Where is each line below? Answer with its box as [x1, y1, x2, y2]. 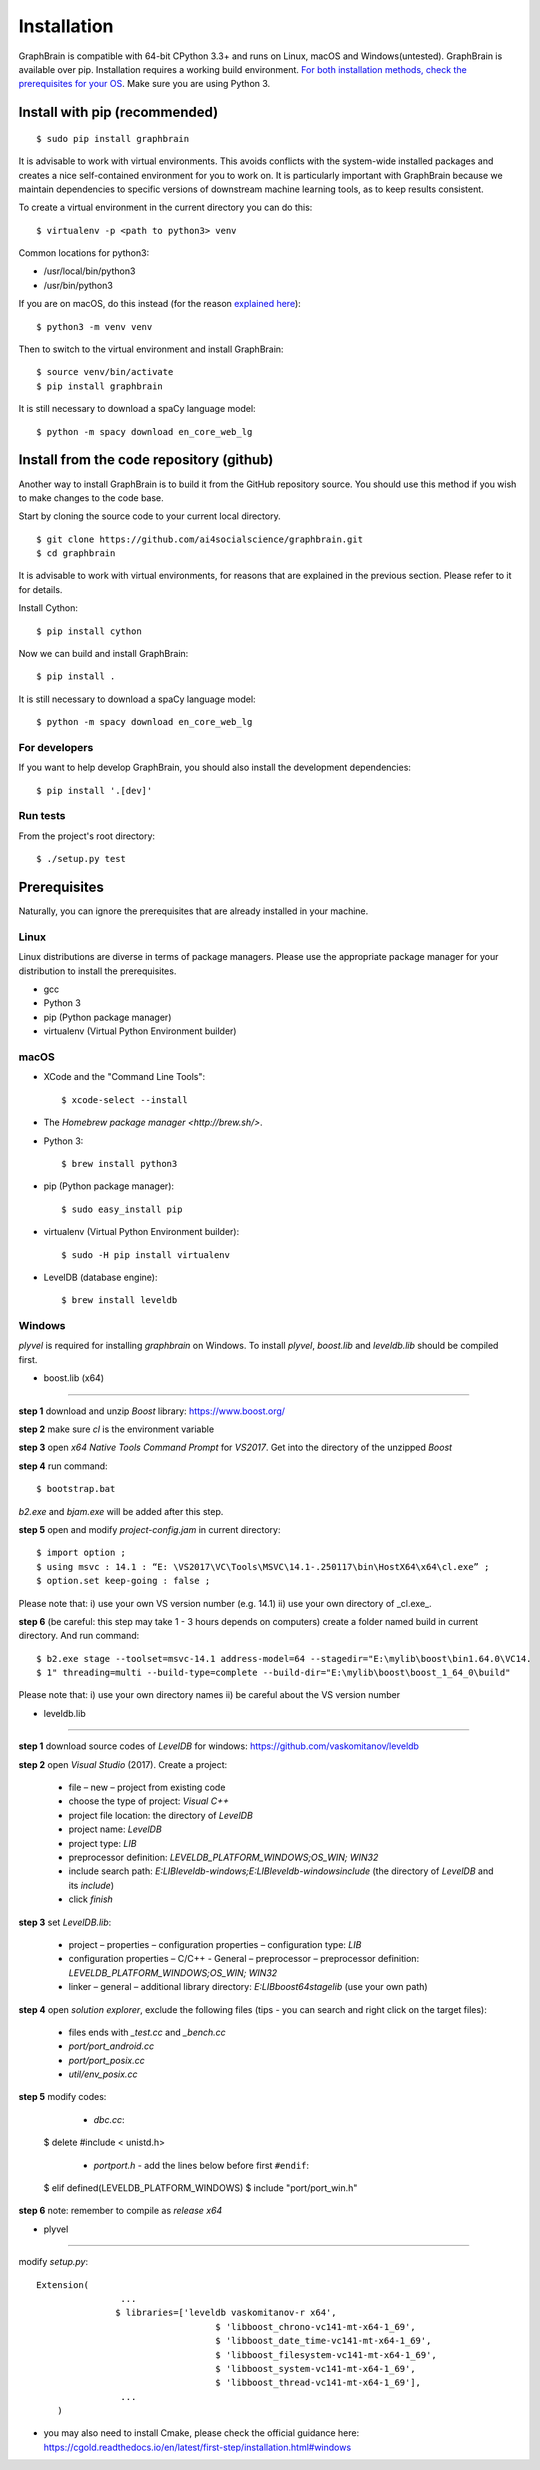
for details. [18, 583, 63, 595]
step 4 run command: [18, 1460, 109, 1472]
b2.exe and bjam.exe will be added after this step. [18, 1505, 224, 1517]
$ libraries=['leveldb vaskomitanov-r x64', [115, 2307, 337, 2319]
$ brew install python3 [61, 1158, 178, 1169]
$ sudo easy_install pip [61, 1203, 183, 1215]
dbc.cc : [93, 2113, 125, 2125]
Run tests [18, 809, 66, 823]
